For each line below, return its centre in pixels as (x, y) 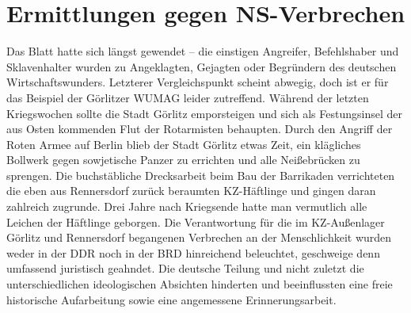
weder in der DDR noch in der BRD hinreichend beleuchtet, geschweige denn (193, 252)
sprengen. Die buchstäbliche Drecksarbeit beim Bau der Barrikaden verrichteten (201, 175)
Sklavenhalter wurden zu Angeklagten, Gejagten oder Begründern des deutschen (202, 66)
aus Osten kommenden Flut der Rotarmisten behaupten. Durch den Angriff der (200, 129)
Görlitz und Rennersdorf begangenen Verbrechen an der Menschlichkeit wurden (199, 237)
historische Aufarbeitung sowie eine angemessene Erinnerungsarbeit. (171, 299)
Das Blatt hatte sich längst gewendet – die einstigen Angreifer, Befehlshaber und (203, 51)
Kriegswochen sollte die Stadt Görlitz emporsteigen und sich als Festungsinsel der (204, 113)
